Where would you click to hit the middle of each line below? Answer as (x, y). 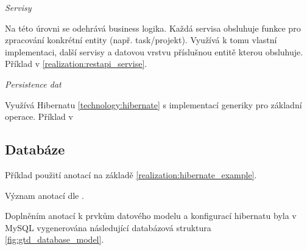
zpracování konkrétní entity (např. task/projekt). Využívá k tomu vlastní (141, 40)
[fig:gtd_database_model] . (55, 239)
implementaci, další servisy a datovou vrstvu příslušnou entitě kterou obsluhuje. (154, 51)
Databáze (35, 149)
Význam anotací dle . (44, 195)
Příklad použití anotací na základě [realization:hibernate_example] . (131, 174)
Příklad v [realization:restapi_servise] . (76, 64)
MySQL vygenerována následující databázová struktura (108, 227)
